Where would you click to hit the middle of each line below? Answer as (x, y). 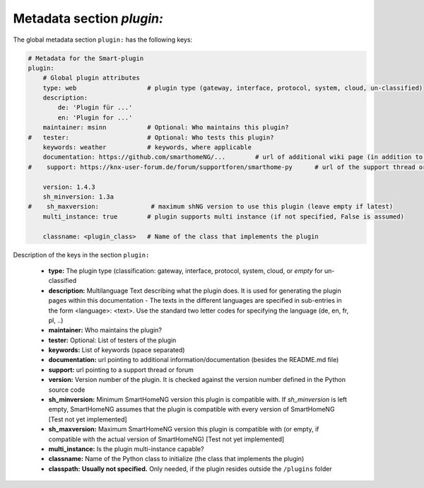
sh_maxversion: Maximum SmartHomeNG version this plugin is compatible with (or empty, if (184, 429)
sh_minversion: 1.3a (78, 197)
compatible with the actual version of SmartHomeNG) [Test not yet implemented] (166, 439)
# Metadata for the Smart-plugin (86, 58)
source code (67, 390)
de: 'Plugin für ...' (95, 108)
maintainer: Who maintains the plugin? (105, 330)
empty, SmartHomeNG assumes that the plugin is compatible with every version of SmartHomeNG (192, 409)
